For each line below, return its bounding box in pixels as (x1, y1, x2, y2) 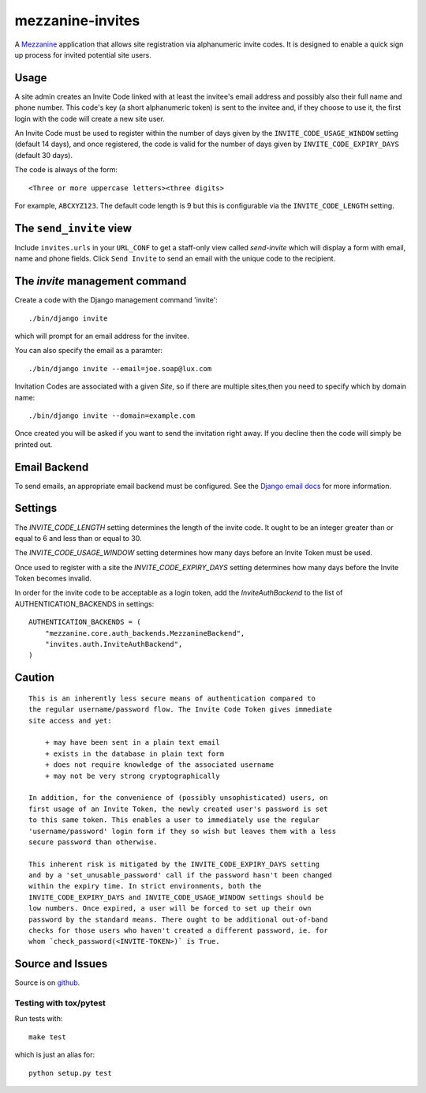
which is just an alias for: (14, 1050, 95, 1060)
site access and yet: (28, 716, 112, 725)
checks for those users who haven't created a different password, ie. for (28, 926, 328, 935)
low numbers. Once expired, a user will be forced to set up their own (28, 904, 312, 913)
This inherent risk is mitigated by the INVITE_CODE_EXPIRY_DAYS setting (28, 859, 320, 869)
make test (28, 1032, 66, 1042)
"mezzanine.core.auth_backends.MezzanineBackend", (44, 629, 245, 637)
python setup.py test (28, 1069, 112, 1077)
